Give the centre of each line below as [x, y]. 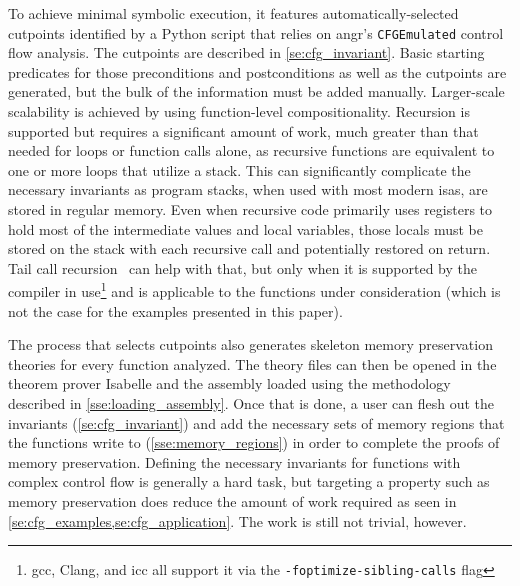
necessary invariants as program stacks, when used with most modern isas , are [248, 189]
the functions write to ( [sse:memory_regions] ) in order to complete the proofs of [254, 442]
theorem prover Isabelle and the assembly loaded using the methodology [229, 383]
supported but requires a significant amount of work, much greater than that [243, 130]
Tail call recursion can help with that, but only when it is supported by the [242, 267]
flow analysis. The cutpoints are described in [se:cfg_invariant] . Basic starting [246, 52]
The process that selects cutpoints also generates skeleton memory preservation [250, 344]
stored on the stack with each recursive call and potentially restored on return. [249, 248]
